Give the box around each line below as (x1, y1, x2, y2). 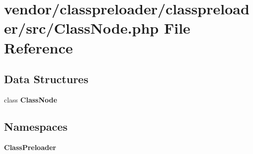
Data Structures (4, 71, 88, 87)
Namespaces (4, 118, 68, 134)
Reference (4, 37, 73, 57)
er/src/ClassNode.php (4, 18, 159, 38)
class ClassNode (4, 94, 57, 104)
